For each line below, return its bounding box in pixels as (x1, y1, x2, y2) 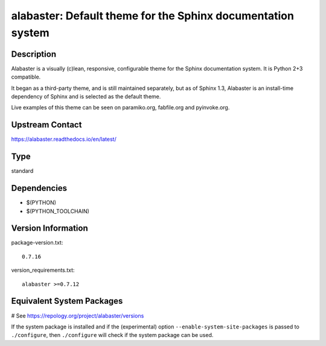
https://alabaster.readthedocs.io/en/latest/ (11, 136, 117, 143)
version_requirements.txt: (11, 266, 75, 274)
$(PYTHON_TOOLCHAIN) (26, 207, 90, 214)
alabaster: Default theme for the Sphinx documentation (11, 9, 294, 22)
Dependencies (11, 183, 68, 193)
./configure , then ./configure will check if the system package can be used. (11, 332, 214, 339)
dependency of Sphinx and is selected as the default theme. (11, 93, 161, 100)
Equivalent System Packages (11, 296, 123, 306)
